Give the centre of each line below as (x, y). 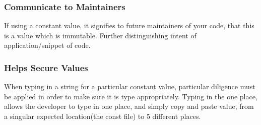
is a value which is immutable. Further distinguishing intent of (100, 35)
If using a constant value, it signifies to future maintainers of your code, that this (129, 25)
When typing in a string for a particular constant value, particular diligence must (130, 86)
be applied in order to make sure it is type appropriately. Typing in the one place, (131, 96)
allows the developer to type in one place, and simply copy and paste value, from (129, 106)
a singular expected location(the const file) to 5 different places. (103, 116)
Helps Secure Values (46, 67)
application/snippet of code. (47, 45)
